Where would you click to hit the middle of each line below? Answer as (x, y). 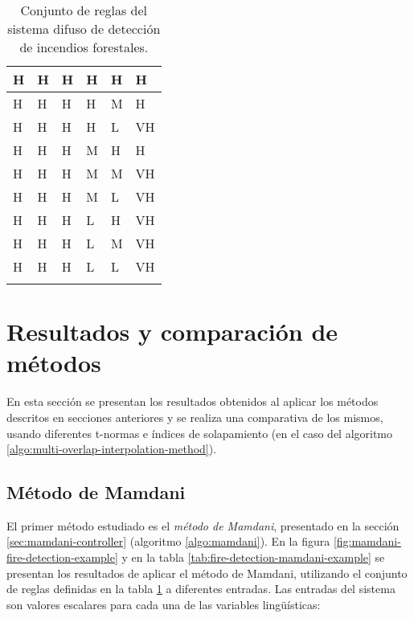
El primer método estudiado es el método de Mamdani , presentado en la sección (203, 525)
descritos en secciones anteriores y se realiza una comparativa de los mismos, (195, 417)
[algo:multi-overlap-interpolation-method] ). (112, 449)
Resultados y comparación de (172, 332)
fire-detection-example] (62, 557)
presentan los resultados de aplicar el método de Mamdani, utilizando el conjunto (207, 573)
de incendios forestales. (84, 47)
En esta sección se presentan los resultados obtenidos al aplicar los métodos (193, 401)
